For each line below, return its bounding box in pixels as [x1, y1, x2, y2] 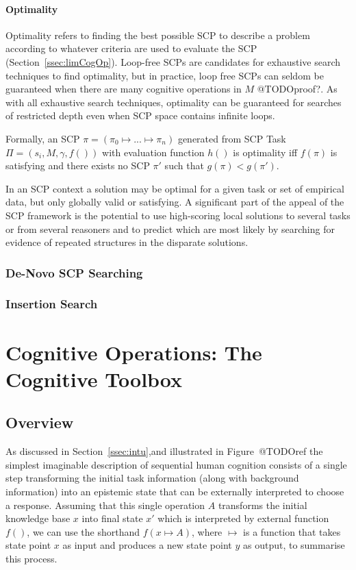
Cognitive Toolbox [5, 364, 183, 393]
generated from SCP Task [177, 131, 286, 145]
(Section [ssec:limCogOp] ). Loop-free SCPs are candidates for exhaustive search [5, 54, 341, 69]
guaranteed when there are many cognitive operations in [5, 82, 242, 96]
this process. [5, 551, 58, 565]
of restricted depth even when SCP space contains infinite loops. [5, 108, 275, 123]
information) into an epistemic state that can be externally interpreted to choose [5, 484, 344, 498]
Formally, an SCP [5, 131, 80, 145]
